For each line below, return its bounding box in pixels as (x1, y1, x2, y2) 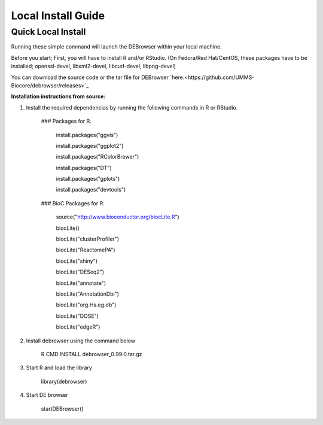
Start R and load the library (26, 364, 93, 371)
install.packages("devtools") (56, 186, 126, 193)
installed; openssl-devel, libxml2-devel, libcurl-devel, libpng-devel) (11, 63, 176, 70)
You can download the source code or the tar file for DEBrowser (11, 74, 169, 81)
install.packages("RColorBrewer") (56, 153, 139, 160)
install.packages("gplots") (56, 175, 120, 183)
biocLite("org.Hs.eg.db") (56, 301, 117, 308)
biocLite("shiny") (56, 257, 98, 265)
